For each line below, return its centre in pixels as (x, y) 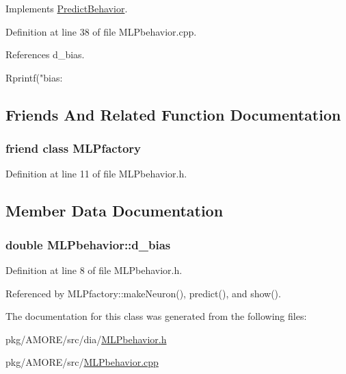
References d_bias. (45, 54)
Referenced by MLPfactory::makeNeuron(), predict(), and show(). (143, 293)
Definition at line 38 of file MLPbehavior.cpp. (101, 31)
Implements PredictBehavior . (67, 8)
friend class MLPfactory (74, 148)
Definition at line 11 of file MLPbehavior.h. (96, 174)
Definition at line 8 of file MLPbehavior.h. (94, 270)
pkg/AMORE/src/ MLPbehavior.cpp (82, 362)
